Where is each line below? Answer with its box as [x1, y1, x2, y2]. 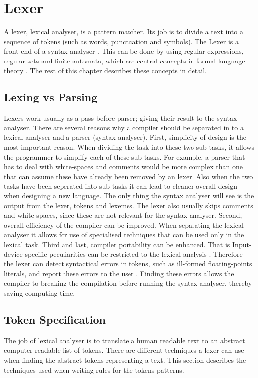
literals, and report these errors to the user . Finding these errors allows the [4, 268, 234, 278]
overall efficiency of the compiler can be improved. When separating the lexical [4, 219, 244, 230]
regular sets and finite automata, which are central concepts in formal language [4, 55, 245, 65]
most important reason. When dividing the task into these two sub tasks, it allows [4, 142, 254, 152]
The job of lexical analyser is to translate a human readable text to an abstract [4, 335, 245, 345]
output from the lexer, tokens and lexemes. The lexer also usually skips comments [4, 200, 253, 210]
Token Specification [4, 312, 106, 327]
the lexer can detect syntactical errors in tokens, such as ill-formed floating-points [4, 258, 252, 269]
